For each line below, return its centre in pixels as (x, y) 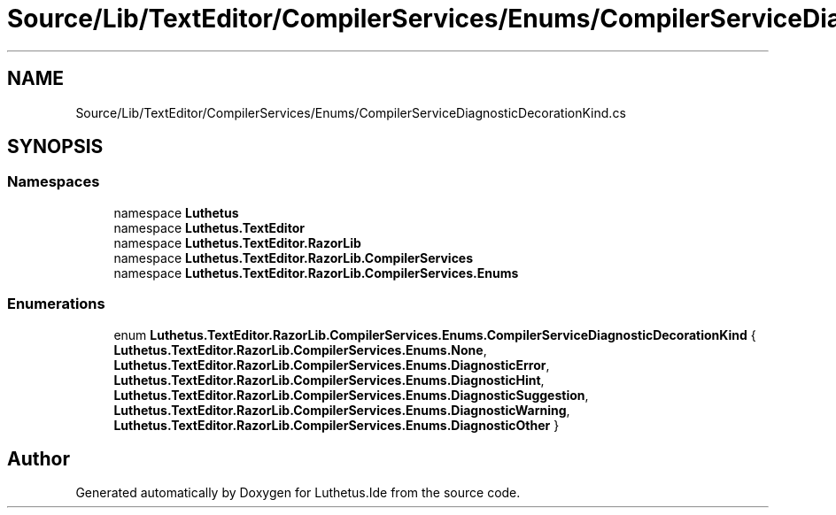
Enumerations (56, 304)
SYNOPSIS (55, 147)
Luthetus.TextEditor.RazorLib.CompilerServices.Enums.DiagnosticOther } (337, 425)
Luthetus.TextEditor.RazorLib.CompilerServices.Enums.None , (300, 350)
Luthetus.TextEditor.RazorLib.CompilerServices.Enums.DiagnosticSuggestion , (351, 395)
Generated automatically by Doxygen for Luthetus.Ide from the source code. (298, 493)
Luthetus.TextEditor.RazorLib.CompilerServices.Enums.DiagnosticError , (332, 365)
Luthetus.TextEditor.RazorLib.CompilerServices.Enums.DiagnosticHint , (329, 380)
